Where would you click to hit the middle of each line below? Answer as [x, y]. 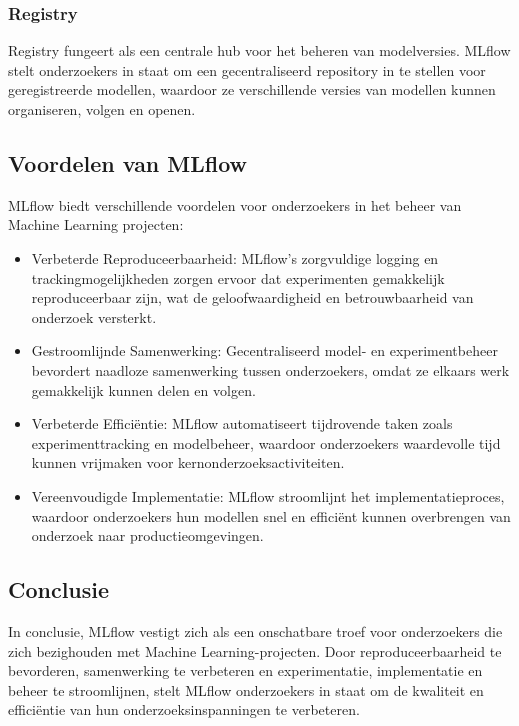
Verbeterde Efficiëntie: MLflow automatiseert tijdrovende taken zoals [242, 423]
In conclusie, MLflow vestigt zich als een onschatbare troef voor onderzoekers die [255, 630]
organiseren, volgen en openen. [102, 109]
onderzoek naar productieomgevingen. [147, 535]
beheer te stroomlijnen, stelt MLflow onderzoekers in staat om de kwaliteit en [246, 689]
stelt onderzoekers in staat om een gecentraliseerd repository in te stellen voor [247, 69]
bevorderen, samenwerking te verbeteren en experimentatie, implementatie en [245, 670]
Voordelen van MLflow [128, 162]
